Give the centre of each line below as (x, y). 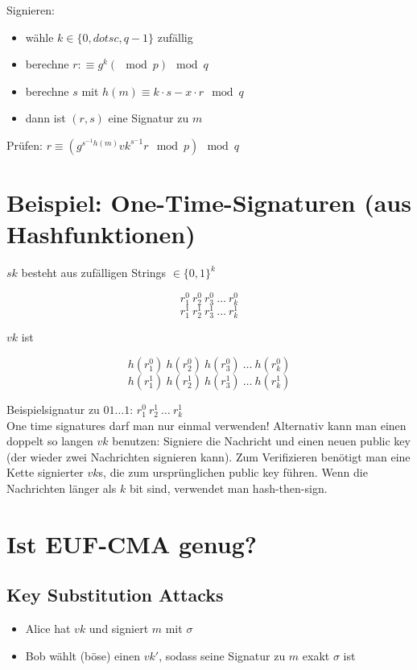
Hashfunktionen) (101, 234)
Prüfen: (25, 145)
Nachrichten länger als (62, 488)
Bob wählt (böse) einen (83, 655)
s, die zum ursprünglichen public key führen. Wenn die (233, 472)
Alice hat (48, 629)
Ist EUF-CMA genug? (132, 543)
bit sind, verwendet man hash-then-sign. (228, 488)
